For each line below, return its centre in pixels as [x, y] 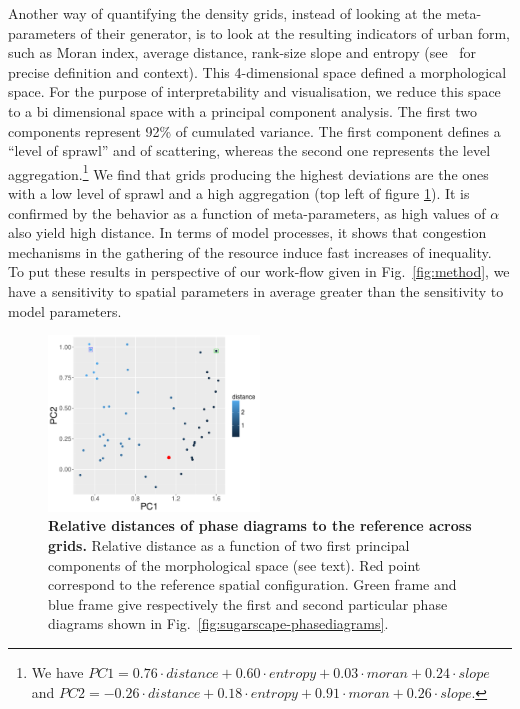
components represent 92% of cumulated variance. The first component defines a [254, 130]
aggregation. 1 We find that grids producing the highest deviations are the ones [248, 172]
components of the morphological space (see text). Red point [234, 564]
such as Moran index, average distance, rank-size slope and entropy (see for [242, 52]
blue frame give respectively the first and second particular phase [248, 603]
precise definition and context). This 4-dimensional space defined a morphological [257, 71]
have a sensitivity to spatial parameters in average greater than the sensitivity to [256, 290]
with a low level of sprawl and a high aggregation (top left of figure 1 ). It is [239, 193]
